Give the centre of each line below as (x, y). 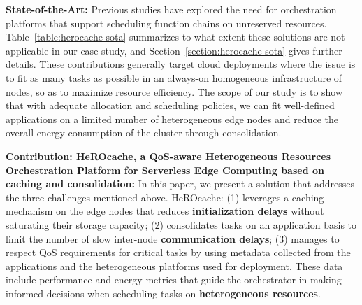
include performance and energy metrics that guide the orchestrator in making (174, 279)
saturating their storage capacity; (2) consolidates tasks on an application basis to (181, 224)
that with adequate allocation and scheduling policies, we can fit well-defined (170, 105)
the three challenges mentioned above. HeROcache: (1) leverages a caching (165, 197)
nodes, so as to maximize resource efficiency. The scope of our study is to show (174, 91)
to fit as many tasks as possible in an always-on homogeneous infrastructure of (174, 77)
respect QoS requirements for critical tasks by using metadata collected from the (178, 252)
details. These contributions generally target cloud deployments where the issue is (181, 64)
